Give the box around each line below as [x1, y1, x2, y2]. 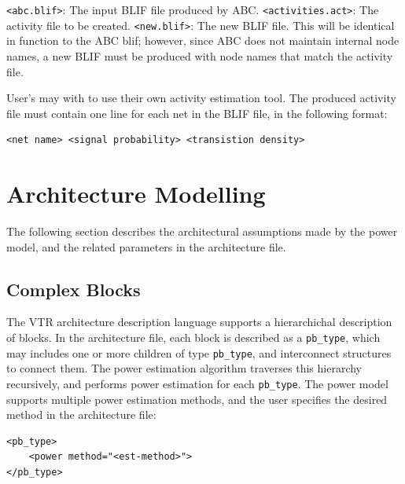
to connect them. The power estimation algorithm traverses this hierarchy [6, 360, 363, 376]
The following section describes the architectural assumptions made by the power [6, 223, 398, 239]
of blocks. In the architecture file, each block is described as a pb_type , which [6, 328, 381, 345]
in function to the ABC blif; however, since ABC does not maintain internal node [6, 32, 399, 49]
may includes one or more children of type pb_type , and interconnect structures [6, 344, 392, 361]
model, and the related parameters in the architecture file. [6, 238, 286, 255]
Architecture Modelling [6, 178, 266, 210]
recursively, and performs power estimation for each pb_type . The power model [6, 375, 388, 391]
